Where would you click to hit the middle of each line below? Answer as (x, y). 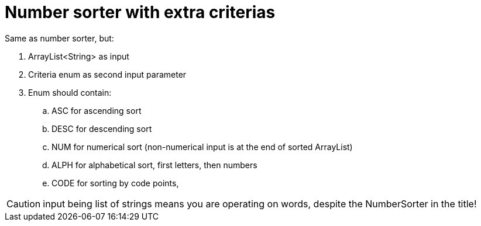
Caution (24, 204)
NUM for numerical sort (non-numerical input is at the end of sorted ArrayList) (202, 147)
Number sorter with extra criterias (140, 12)
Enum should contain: (70, 92)
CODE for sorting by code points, (115, 183)
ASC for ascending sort (97, 110)
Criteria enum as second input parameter (107, 74)
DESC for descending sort (102, 128)
